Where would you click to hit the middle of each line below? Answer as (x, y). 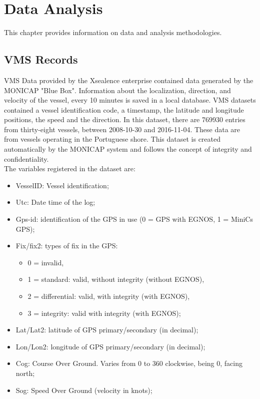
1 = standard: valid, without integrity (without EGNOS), (116, 279)
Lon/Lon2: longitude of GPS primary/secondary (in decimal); (110, 346)
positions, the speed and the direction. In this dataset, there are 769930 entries (125, 119)
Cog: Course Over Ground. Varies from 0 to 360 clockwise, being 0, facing (129, 363)
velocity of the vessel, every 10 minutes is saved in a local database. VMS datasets (130, 100)
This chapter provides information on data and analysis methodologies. (113, 32)
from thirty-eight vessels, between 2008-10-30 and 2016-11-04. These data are (122, 129)
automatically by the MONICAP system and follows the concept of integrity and (128, 149)
